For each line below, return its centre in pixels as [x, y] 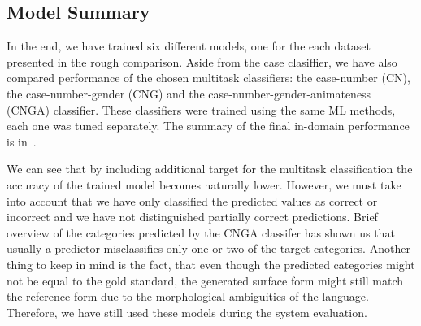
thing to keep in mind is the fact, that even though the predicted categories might [211, 264]
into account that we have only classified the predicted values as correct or [192, 200]
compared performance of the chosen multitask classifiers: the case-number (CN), [208, 78]
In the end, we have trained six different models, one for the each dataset [189, 46]
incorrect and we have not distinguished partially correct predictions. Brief [192, 217]
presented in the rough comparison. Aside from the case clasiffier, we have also [202, 61]
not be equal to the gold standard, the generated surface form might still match [205, 280]
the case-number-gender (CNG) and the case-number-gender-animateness [189, 93]
